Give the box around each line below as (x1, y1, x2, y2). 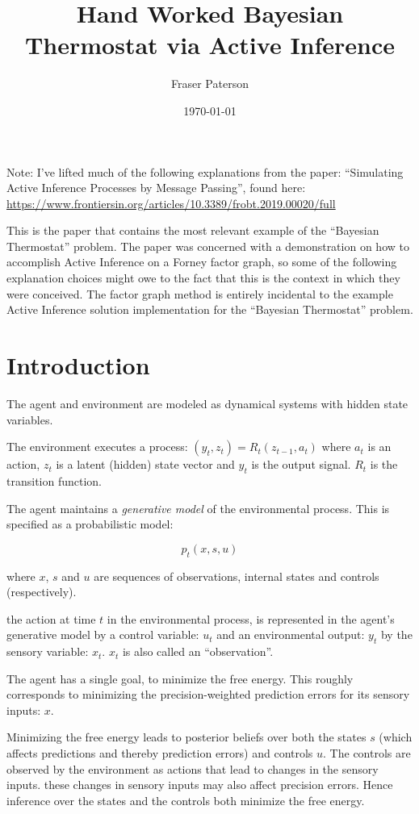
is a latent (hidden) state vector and (56, 456, 235, 473)
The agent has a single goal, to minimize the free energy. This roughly (6, 670, 354, 687)
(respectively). (6, 583, 77, 600)
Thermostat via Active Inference (24, 28, 396, 61)
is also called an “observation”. (122, 643, 274, 660)
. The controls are (323, 745, 411, 762)
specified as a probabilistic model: (6, 516, 174, 532)
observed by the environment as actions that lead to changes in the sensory (6, 760, 379, 777)
